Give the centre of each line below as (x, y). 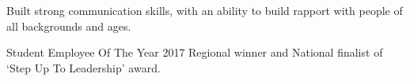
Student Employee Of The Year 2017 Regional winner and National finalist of (195, 52)
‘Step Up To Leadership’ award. (84, 67)
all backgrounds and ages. (69, 26)
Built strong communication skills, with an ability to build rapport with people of (205, 10)
